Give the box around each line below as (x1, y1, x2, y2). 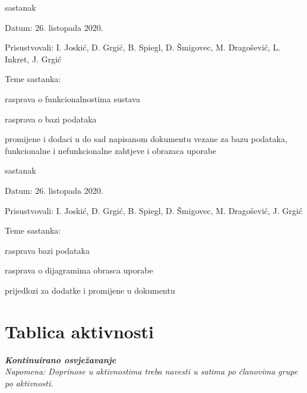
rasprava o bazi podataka (5, 112, 97, 125)
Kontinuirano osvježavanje (5, 353, 116, 366)
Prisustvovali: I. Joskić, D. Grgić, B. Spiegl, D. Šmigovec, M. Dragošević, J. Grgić (5, 204, 302, 216)
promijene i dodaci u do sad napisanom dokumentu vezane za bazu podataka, (5, 133, 287, 145)
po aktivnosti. (5, 376, 53, 389)
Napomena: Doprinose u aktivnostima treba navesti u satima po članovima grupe (5, 365, 298, 378)
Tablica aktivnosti (5, 319, 154, 343)
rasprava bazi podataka (5, 244, 90, 256)
